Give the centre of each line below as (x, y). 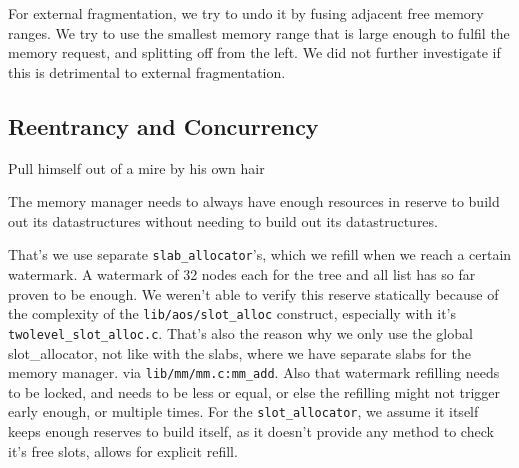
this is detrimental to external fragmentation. (147, 71)
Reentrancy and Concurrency (163, 125)
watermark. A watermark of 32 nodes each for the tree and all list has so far (242, 274)
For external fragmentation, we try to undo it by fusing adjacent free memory (246, 13)
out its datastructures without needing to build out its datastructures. (223, 220)
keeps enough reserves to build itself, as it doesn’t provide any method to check (251, 431)
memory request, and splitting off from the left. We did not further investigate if (254, 52)
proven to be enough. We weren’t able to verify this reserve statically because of (253, 293)
